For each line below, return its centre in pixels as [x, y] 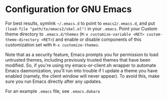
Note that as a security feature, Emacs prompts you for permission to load [82, 55]
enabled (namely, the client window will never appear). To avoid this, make [82, 76]
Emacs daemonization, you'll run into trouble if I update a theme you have [81, 70]
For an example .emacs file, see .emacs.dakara [53, 91]
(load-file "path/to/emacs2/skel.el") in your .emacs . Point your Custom [81, 28]
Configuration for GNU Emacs [68, 9]
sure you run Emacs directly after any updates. [54, 81]
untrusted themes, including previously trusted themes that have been [78, 60]
